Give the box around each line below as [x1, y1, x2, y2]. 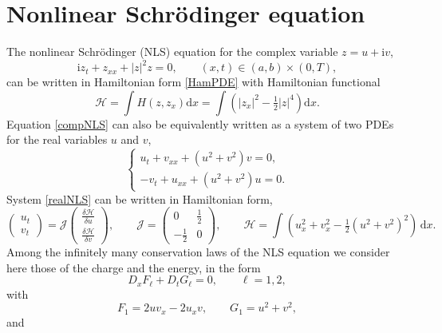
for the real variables [6, 131, 108, 148]
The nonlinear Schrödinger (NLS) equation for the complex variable [6, 43, 338, 60]
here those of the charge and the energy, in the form [6, 259, 261, 276]
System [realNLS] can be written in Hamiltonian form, [6, 190, 273, 207]
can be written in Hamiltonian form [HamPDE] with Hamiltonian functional [6, 73, 381, 90]
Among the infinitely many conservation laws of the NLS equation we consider [6, 243, 390, 260]
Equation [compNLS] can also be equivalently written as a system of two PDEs [6, 115, 394, 132]
